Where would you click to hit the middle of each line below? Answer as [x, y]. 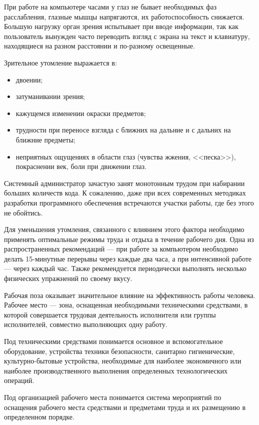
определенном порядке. [39, 417]
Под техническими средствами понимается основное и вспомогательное [113, 341]
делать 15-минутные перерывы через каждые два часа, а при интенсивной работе [128, 258]
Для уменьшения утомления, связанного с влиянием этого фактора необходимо [124, 229]
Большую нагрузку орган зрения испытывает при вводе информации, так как [121, 26]
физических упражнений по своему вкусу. [68, 278]
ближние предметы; [45, 139]
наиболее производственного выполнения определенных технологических [116, 370]
